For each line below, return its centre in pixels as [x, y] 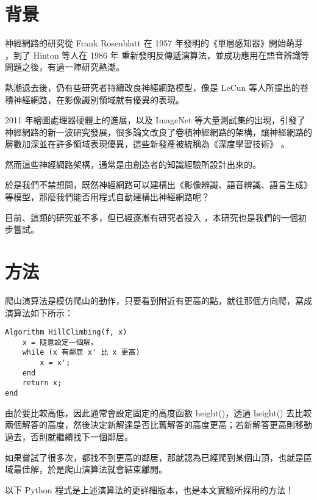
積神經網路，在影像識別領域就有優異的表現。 [94, 99]
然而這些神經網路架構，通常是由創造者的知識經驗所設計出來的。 [133, 164]
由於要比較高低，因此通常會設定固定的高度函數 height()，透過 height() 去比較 [158, 412]
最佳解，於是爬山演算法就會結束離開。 [90, 469]
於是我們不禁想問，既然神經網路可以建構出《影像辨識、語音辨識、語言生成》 [158, 185]
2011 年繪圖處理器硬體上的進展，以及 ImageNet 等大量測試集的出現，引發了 [155, 120]
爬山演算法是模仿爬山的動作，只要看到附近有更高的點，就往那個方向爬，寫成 [158, 300]
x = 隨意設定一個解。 [60, 342]
